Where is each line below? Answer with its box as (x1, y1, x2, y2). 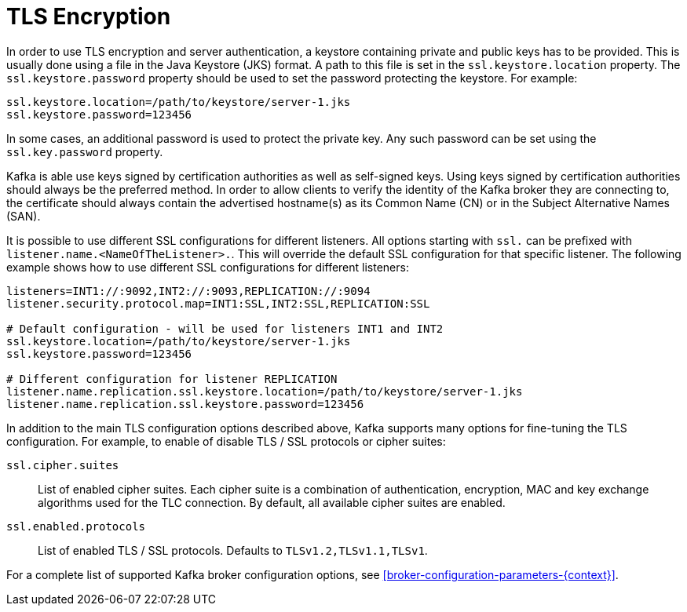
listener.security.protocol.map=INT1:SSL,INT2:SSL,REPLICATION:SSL (6, 297, 430, 310)
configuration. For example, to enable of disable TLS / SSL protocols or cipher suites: (6, 434, 446, 448)
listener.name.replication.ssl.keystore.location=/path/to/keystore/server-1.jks (6, 384, 523, 398)
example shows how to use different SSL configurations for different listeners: (6, 260, 409, 274)
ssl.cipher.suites (6, 458, 119, 472)
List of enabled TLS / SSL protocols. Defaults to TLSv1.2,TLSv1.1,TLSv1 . (38, 543, 428, 557)
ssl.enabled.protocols (6, 519, 146, 533)
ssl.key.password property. (6, 144, 163, 158)
